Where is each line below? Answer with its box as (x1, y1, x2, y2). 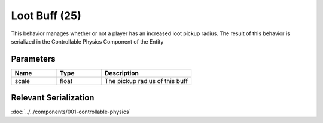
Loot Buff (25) (11, 9, 81, 22)
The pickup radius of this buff (105, 76, 188, 85)
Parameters (11, 54, 56, 64)
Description (105, 69, 139, 77)
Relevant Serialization (11, 93, 95, 103)
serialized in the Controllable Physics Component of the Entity (11, 38, 164, 45)
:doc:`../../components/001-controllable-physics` (11, 108, 131, 116)
